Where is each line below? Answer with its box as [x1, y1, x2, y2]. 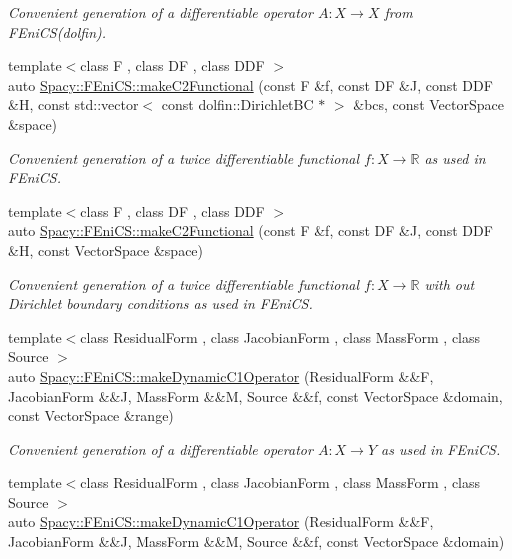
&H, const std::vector [8, 94, 139, 115]
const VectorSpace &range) [8, 405, 174, 426]
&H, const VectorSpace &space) [8, 239, 204, 260]
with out [424, 273, 475, 294]
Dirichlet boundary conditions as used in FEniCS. [8, 293, 313, 314]
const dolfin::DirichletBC [161, 94, 314, 115]
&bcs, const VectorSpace [353, 94, 504, 115]
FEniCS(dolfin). [8, 21, 107, 42]
